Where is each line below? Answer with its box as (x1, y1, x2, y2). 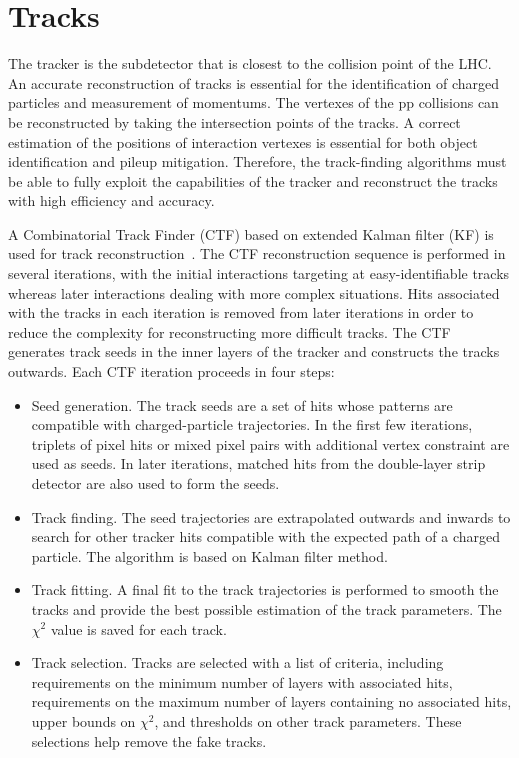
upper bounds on (31, 710, 136, 731)
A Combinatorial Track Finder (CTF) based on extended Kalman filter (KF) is (8, 223, 494, 244)
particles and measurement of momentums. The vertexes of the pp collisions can (8, 92, 499, 113)
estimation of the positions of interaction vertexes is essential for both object (8, 131, 478, 152)
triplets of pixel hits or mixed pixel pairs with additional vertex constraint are (31, 433, 510, 454)
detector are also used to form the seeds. (31, 473, 280, 493)
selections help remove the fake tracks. (31, 730, 267, 751)
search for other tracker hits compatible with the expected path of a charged (31, 526, 500, 547)
